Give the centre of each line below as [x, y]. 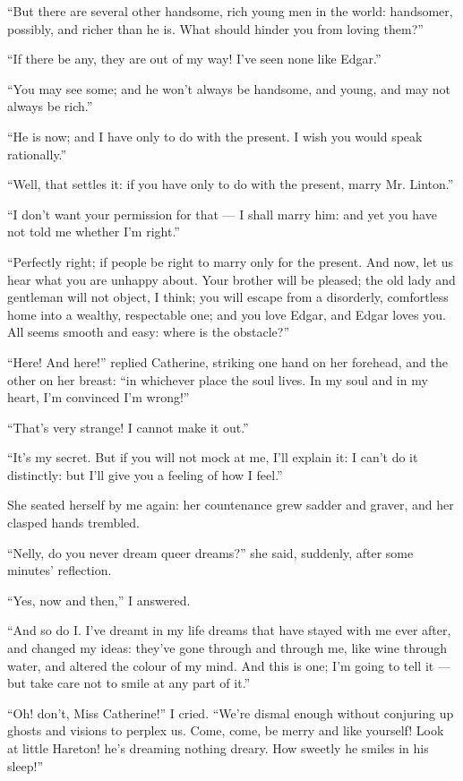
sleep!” [26, 765]
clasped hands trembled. [73, 523]
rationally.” [37, 154]
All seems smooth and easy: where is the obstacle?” [149, 332]
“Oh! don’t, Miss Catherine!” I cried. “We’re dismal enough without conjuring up [231, 712]
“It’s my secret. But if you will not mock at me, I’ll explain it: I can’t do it [213, 457]
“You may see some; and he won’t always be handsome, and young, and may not [229, 88]
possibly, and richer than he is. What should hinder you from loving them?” [215, 28]
